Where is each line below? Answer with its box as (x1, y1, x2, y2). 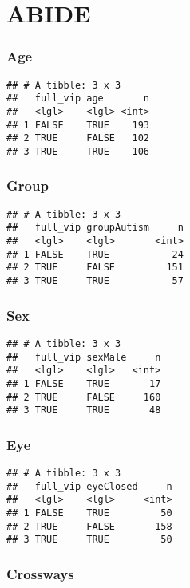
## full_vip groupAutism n (6, 222, 184, 234)
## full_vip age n (6, 93, 149, 105)
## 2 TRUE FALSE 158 (6, 520, 172, 532)
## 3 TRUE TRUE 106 (6, 145, 149, 157)
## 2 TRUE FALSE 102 (6, 132, 149, 144)
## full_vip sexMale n (6, 351, 161, 363)
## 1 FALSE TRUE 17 (6, 377, 161, 389)
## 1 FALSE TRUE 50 (6, 507, 172, 519)
